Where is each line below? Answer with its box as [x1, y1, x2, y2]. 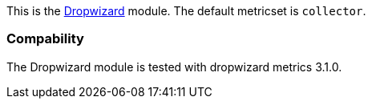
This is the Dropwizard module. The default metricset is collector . [6, 4, 366, 18]
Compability [6, 30, 84, 47]
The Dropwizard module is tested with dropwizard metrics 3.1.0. [6, 59, 342, 74]
